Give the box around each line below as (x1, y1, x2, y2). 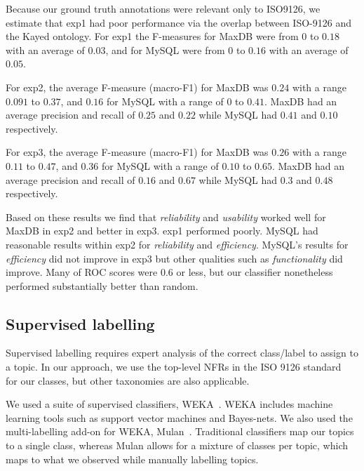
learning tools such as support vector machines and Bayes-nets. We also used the (6, 410, 353, 425)
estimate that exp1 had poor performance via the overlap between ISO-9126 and (6, 15, 351, 29)
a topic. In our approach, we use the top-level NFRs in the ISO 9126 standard (6, 359, 342, 374)
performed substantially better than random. (6, 278, 198, 293)
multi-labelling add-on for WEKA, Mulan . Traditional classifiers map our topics (6, 424, 354, 439)
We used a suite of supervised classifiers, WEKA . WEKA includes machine (6, 397, 333, 411)
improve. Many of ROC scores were (6, 265, 158, 279)
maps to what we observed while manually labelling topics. (6, 451, 259, 466)
